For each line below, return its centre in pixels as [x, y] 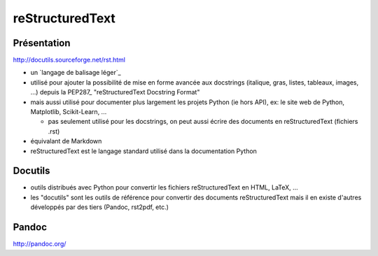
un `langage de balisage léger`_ [76, 73]
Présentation [42, 43]
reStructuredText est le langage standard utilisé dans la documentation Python [143, 151]
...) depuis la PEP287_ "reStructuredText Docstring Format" [115, 92]
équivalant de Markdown [66, 141]
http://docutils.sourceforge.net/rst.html [69, 60]
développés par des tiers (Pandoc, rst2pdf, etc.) [100, 207]
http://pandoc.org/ [40, 244]
